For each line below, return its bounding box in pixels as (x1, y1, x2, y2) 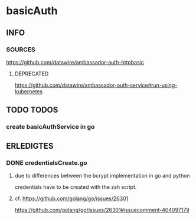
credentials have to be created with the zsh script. (14, 183, 137, 190)
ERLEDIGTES (6, 140, 54, 151)
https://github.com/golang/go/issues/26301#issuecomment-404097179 (14, 206, 190, 213)
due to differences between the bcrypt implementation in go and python (14, 172, 190, 179)
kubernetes (14, 87, 43, 95)
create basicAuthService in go (6, 123, 95, 131)
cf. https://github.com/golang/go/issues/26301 (14, 195, 129, 202)
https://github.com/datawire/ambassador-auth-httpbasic (6, 58, 145, 66)
